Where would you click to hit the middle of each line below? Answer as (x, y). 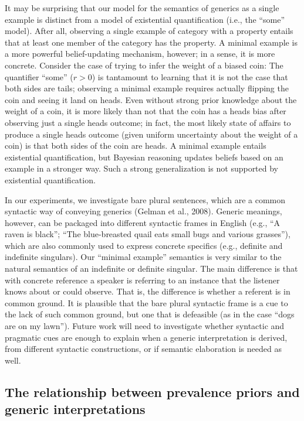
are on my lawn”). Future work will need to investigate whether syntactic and (145, 326)
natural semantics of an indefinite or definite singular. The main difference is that (151, 268)
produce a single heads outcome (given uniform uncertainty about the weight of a (151, 134)
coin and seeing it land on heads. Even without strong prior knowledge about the (151, 99)
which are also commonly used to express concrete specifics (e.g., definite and (144, 245)
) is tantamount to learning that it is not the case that (190, 76)
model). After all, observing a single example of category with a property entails (149, 31)
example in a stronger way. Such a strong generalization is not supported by (142, 168)
